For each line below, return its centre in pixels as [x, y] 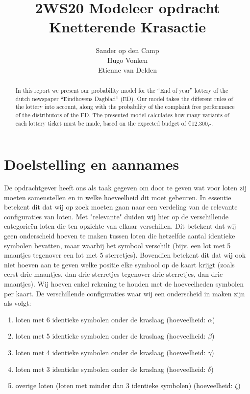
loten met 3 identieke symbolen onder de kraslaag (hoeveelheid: [111, 369]
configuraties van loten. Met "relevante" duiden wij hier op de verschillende [116, 216]
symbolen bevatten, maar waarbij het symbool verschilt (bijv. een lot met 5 [117, 245]
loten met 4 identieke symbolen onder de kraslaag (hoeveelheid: [111, 353]
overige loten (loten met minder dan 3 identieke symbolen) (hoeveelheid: [124, 385]
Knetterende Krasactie [127, 27]
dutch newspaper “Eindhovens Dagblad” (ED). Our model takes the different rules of [124, 98]
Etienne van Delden [127, 69]
